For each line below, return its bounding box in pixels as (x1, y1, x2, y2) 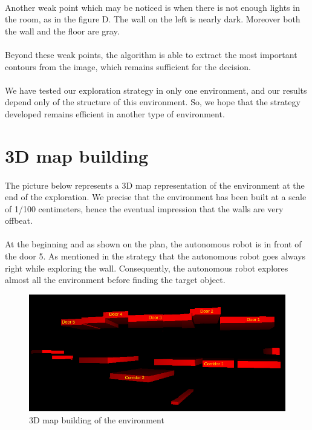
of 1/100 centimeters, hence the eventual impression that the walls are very (5, 202, 284, 215)
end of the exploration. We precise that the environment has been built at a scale (5, 191, 307, 203)
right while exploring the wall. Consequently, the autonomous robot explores (5, 261, 288, 274)
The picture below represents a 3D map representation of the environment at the (5, 178, 305, 191)
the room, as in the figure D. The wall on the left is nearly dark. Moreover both (5, 13, 301, 25)
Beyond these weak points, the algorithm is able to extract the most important (5, 48, 297, 60)
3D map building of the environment (29, 413, 164, 426)
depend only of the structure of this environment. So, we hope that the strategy (5, 96, 301, 108)
